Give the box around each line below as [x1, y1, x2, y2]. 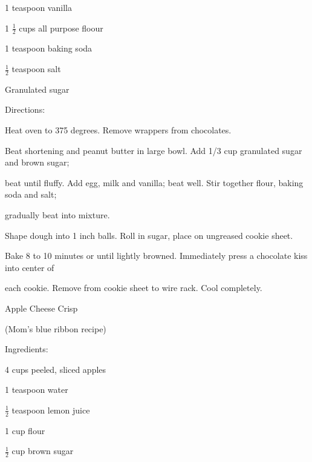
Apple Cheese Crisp [5, 301, 78, 314]
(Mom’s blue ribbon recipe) [5, 322, 106, 335]
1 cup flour [5, 424, 45, 437]
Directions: [5, 103, 45, 116]
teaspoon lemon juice [11, 403, 90, 416]
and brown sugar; [5, 156, 70, 169]
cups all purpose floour [19, 21, 103, 34]
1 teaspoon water [5, 383, 68, 396]
